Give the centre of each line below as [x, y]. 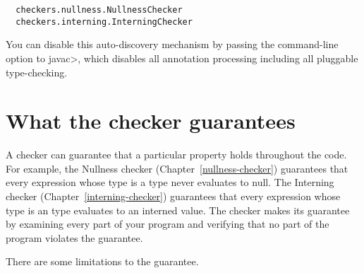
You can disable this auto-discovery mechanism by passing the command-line [172, 44]
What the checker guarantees [151, 121]
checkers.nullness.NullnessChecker [99, 10]
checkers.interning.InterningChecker [104, 22]
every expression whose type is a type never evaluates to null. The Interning [170, 182]
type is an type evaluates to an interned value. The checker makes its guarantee [178, 210]
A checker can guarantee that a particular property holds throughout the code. [176, 155]
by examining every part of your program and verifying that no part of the [168, 224]
